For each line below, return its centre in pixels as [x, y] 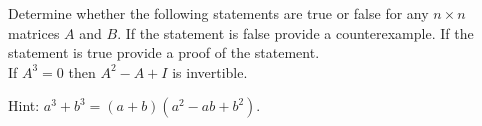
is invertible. [210, 71]
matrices [34, 32]
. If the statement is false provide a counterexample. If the [295, 32]
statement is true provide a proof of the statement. [164, 52]
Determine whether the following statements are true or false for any [218, 13]
